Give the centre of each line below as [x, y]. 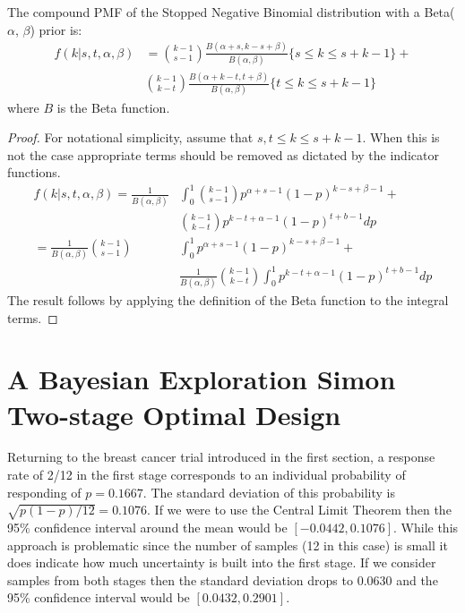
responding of [44, 492]
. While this [426, 527]
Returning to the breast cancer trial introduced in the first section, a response [221, 457]
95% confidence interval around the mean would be [147, 527]
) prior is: [56, 29]
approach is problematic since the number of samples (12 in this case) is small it [228, 545]
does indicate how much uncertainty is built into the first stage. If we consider [222, 562]
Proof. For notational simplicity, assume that [130, 137]
